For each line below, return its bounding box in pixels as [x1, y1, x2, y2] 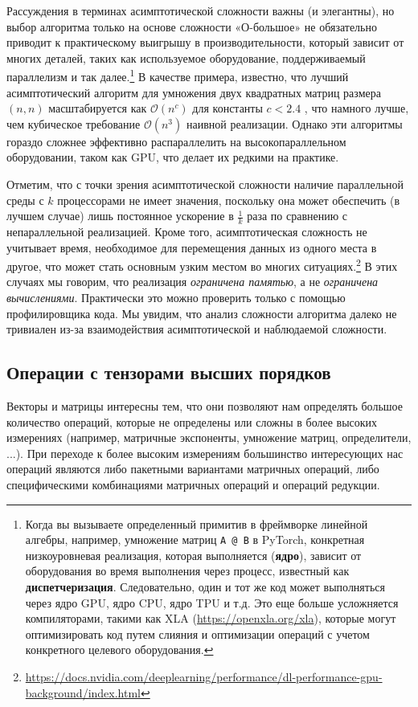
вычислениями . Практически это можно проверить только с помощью [6, 289, 346, 306]
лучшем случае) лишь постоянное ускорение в [6, 207, 234, 224]
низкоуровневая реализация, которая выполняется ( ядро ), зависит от [25, 546, 362, 563]
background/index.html [25, 684, 141, 701]
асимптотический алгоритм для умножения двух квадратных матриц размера [6, 84, 381, 100]
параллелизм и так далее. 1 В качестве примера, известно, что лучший [6, 66, 349, 85]
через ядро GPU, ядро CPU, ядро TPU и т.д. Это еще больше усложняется [25, 594, 399, 611]
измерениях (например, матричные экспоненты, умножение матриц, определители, [6, 429, 412, 446]
